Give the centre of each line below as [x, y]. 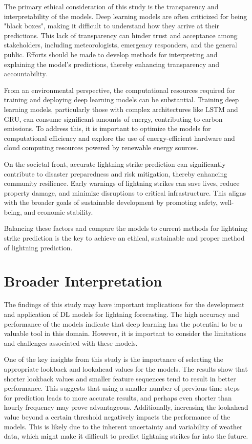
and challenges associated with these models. [71, 343]
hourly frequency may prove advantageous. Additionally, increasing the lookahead [126, 407]
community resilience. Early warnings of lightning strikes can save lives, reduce [122, 183]
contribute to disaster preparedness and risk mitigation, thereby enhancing [116, 173]
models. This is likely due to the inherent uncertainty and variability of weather [123, 426]
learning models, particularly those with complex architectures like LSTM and [121, 109]
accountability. [26, 74]
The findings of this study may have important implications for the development [124, 304]
